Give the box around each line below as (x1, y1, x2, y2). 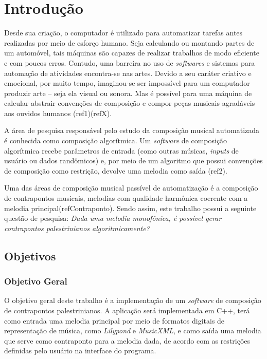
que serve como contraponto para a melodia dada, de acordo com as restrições (4, 335, 251, 346)
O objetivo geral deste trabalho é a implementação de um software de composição (4, 295, 261, 306)
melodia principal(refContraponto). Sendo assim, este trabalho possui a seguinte (4, 202, 257, 213)
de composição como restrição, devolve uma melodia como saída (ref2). (4, 165, 227, 176)
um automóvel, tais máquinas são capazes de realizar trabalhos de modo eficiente (4, 47, 259, 58)
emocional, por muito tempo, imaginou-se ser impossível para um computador (4, 78, 250, 88)
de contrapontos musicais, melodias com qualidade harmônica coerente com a (4, 193, 248, 203)
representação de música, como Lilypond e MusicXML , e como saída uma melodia (4, 325, 261, 336)
